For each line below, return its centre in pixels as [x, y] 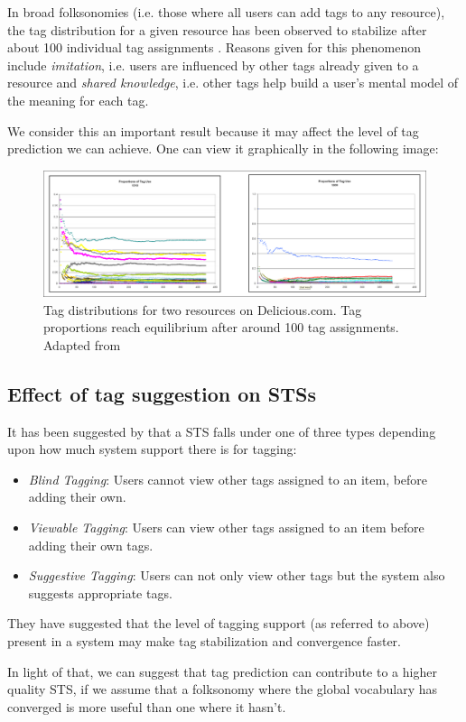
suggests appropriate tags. [100, 592]
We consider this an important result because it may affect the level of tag [213, 130]
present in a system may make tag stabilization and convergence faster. [205, 641]
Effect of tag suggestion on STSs [162, 393]
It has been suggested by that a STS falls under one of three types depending [222, 431]
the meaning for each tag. [78, 100]
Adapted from [82, 344]
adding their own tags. [91, 545]
